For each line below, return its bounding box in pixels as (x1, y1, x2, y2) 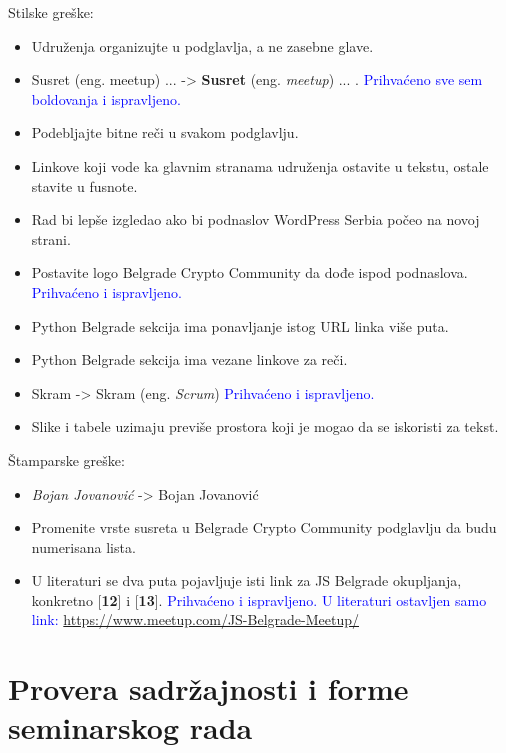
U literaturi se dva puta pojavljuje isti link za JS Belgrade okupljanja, (31, 570, 462, 591)
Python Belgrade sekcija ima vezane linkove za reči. (31, 349, 348, 370)
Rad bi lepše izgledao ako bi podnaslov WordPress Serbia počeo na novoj (31, 209, 480, 230)
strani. (31, 228, 71, 249)
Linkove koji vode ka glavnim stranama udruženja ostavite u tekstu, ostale (31, 155, 489, 176)
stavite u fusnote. (31, 175, 138, 196)
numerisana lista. (31, 536, 136, 557)
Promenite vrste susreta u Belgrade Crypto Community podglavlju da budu (31, 517, 497, 538)
